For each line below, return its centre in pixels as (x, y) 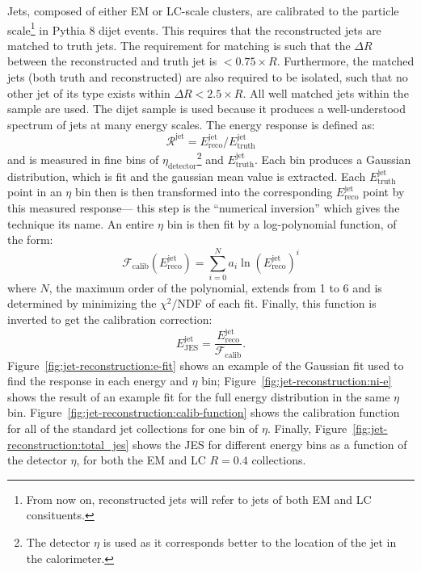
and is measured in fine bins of (83, 159)
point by (384, 192)
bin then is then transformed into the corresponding (204, 192)
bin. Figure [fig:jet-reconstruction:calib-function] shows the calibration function (204, 412)
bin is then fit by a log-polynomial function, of (282, 223)
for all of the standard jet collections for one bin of (133, 428)
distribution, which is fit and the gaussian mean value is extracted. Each (187, 176)
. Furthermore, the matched (345, 61)
